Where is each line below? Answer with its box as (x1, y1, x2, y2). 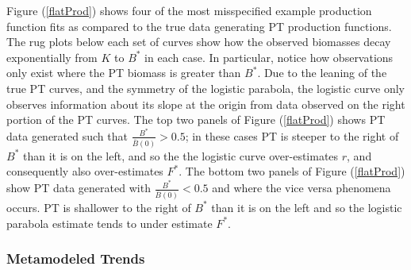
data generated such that (6, 127, 128, 144)
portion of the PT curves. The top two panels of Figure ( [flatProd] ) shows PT (6, 111, 386, 128)
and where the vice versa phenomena (212, 179, 391, 196)
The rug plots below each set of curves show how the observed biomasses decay (6, 33, 391, 50)
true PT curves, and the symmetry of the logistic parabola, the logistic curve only (6, 79, 405, 96)
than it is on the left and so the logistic (211, 199, 402, 215)
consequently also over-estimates (6, 163, 163, 179)
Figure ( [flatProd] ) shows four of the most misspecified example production (6, 2, 372, 18)
